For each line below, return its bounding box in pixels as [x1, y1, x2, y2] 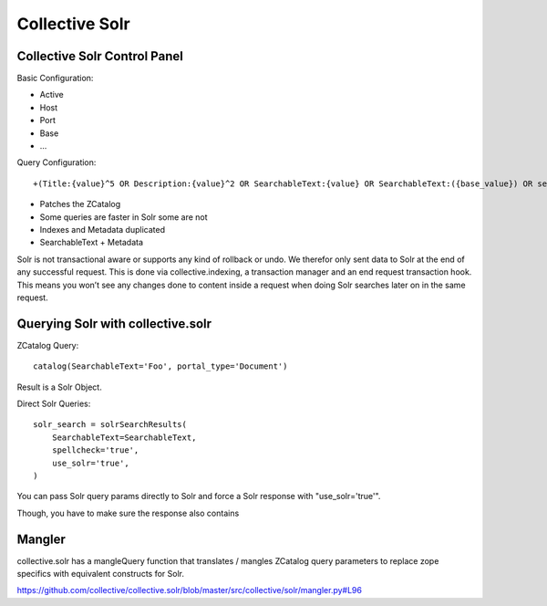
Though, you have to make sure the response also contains [16, 507, 240, 518]
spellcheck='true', [51, 445, 139, 455]
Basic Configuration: [16, 73, 94, 84]
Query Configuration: [16, 157, 97, 168]
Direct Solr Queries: [16, 398, 91, 409]
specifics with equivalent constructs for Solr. [16, 569, 184, 580]
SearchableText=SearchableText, [51, 432, 197, 443]
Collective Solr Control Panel [16, 48, 184, 64]
